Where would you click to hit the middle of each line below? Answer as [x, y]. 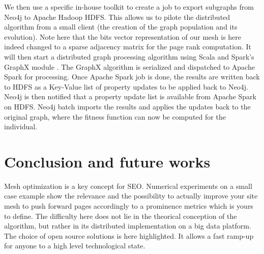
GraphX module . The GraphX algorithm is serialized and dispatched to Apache [129, 66]
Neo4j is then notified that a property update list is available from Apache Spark [130, 96]
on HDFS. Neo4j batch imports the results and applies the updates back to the [127, 106]
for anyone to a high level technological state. [75, 246]
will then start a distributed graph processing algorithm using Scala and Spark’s [129, 56]
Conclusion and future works [107, 161]
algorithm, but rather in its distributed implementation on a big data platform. [128, 226]
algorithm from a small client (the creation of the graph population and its [121, 27]
